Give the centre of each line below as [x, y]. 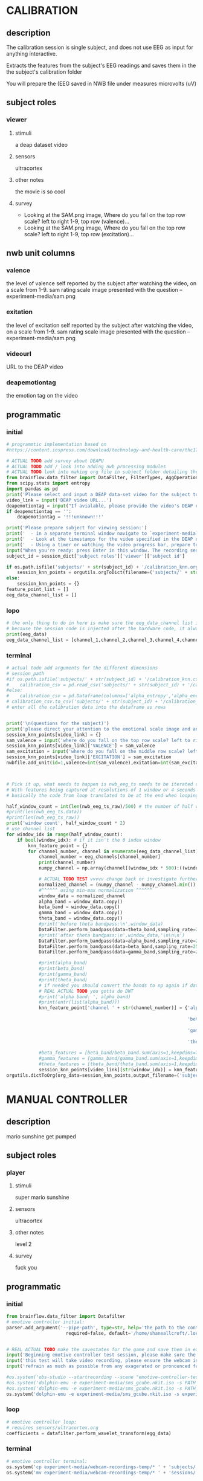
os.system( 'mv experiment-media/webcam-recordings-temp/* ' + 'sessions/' [102, 1473]
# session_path [25, 673]
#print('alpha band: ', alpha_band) [85, 997]
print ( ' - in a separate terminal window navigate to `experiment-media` [102, 534]
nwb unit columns [41, 253]
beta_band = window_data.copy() [79, 907]
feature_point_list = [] [37, 590]
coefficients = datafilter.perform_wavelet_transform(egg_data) [89, 1433]
